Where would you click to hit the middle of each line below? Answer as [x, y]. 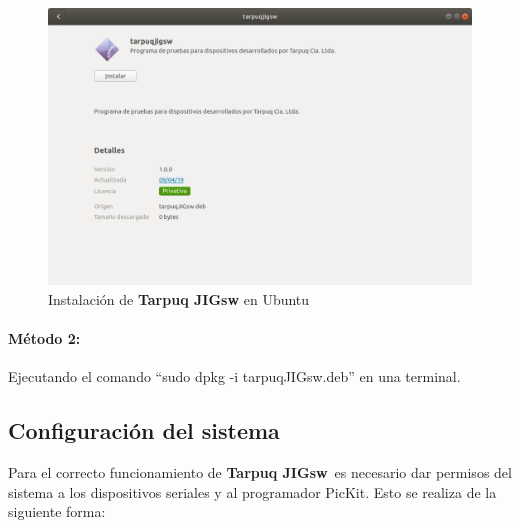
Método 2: [44, 338]
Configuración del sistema [144, 430]
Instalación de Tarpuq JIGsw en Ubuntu [179, 299]
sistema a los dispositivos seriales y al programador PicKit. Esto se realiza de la [252, 491]
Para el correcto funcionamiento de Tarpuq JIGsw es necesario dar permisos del [260, 472]
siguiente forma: [57, 511]
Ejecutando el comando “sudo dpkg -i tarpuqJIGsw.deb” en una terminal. [234, 376]
